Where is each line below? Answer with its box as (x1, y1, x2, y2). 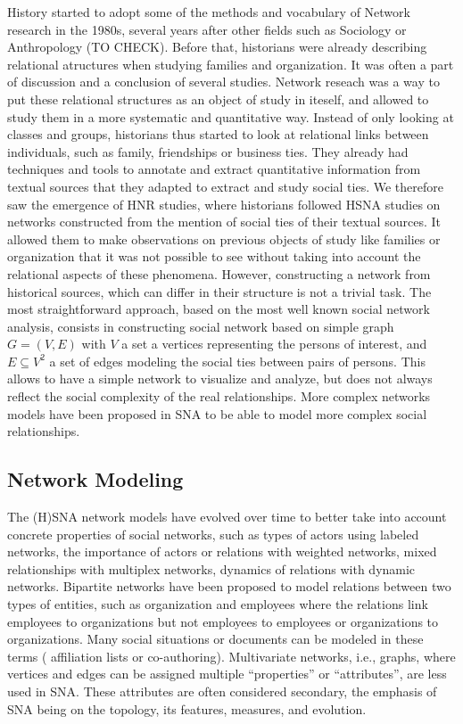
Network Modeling (7, 465, 184, 493)
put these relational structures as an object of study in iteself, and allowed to (7, 89, 429, 108)
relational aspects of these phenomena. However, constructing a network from (7, 264, 431, 283)
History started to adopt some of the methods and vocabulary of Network (7, 3, 410, 21)
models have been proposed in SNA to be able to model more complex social (7, 404, 427, 423)
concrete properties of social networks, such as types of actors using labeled (7, 524, 419, 543)
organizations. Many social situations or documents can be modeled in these (7, 629, 424, 648)
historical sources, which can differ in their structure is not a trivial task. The (7, 282, 432, 300)
